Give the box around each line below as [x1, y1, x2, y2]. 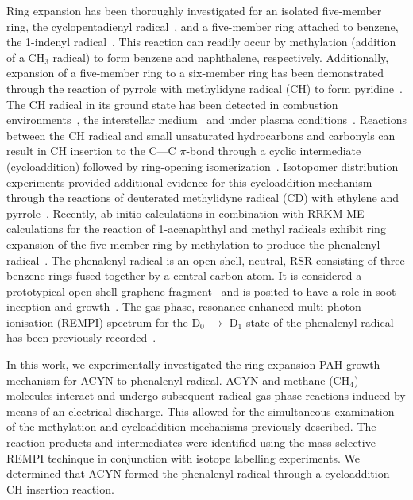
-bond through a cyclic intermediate [186, 142, 361, 159]
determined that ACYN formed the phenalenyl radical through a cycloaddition [6, 465, 390, 482]
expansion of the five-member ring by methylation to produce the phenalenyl [6, 235, 380, 252]
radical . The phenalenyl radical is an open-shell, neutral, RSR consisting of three [6, 251, 405, 268]
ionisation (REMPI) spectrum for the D [6, 313, 201, 330]
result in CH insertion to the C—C [6, 142, 176, 159]
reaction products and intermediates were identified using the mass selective [6, 434, 376, 451]
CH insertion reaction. [6, 480, 114, 497]
